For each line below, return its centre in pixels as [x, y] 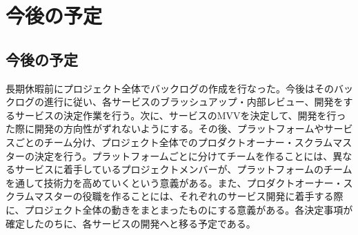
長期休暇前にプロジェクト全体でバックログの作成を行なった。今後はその [170, 88]
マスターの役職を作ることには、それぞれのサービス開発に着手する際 [189, 196]
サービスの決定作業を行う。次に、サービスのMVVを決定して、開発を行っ [180, 115]
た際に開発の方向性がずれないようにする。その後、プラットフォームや [165, 129]
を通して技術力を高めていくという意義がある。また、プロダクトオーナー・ [175, 182]
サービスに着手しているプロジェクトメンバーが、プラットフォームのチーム [183, 169]
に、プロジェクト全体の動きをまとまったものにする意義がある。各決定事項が [179, 209]
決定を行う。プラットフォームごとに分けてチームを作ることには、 [183, 155]
